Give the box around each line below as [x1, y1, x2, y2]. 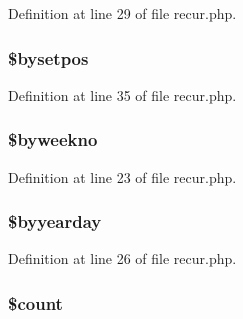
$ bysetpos [8, 45, 89, 70]
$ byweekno [8, 127, 98, 152]
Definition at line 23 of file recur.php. [8, 166, 237, 187]
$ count [8, 290, 63, 315]
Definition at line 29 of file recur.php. [8, 3, 237, 23]
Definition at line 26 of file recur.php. [8, 248, 237, 269]
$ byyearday [8, 209, 102, 234]
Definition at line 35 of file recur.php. [8, 84, 237, 105]
